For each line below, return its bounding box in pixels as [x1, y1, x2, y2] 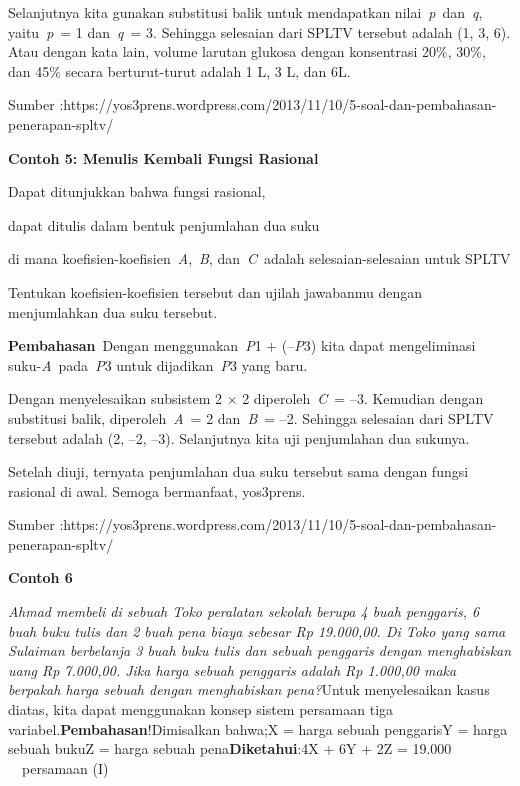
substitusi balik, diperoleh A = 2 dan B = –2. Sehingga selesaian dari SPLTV [8, 407, 494, 428]
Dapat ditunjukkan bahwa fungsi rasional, [8, 181, 266, 202]
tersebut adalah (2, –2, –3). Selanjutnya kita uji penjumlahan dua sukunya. [8, 427, 470, 448]
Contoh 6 [8, 567, 73, 588]
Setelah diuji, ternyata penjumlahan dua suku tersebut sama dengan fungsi [8, 461, 469, 482]
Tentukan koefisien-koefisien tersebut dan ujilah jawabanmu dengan [8, 281, 423, 302]
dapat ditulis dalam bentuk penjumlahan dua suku [8, 214, 320, 235]
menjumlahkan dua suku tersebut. [8, 301, 218, 322]
